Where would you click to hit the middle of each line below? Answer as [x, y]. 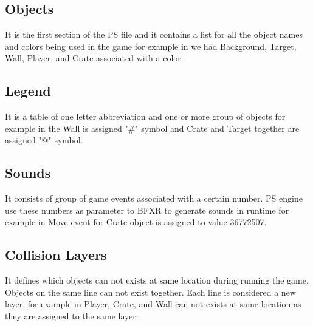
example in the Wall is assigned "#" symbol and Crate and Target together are [152, 128]
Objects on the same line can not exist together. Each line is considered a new [150, 292]
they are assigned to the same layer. [72, 315]
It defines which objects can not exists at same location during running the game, [157, 280]
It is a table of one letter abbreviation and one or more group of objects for [145, 116]
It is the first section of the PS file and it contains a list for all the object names [154, 34]
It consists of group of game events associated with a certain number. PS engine [154, 198]
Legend [28, 91]
